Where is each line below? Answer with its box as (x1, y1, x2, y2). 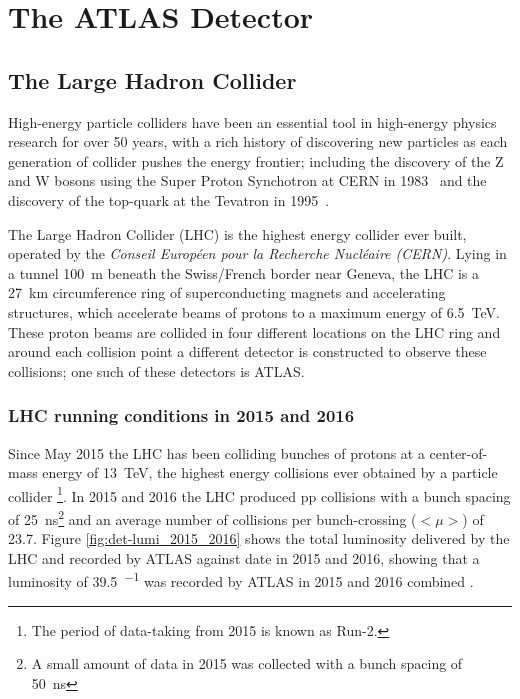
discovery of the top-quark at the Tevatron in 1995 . (8, 189, 330, 210)
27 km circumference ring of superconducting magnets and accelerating (8, 282, 446, 303)
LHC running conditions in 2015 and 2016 (8, 403, 355, 428)
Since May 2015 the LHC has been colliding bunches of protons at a (8, 442, 425, 463)
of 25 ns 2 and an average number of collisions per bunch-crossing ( (8, 505, 417, 529)
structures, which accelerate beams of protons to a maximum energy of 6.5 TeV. (8, 301, 501, 322)
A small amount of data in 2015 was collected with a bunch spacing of (31, 653, 463, 674)
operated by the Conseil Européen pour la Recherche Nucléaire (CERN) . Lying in (8, 243, 507, 264)
